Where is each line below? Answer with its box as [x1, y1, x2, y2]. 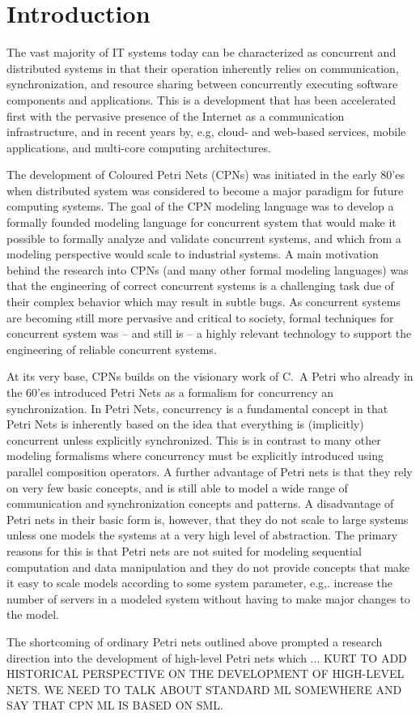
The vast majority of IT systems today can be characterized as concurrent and [6, 44, 397, 61]
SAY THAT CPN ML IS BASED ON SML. [6, 697, 223, 714]
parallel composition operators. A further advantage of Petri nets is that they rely [6, 462, 413, 479]
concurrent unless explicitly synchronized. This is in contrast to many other [6, 431, 381, 448]
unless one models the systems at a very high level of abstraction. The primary [6, 526, 398, 543]
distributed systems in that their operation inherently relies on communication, [6, 59, 399, 76]
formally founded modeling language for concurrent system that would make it [6, 214, 397, 231]
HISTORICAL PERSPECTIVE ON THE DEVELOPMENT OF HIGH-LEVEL [6, 665, 405, 682]
